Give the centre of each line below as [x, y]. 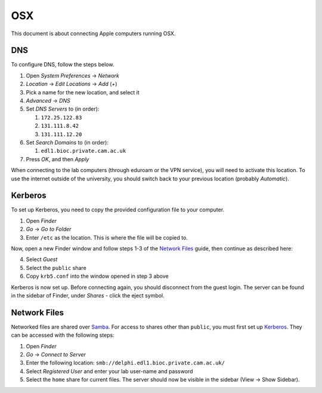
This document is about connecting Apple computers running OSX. [93, 33]
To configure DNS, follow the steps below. [63, 65]
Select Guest [42, 259]
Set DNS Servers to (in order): [63, 109]
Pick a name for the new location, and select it [83, 92]
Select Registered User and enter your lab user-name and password [109, 371]
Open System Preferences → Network [72, 75]
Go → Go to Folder [49, 229]
